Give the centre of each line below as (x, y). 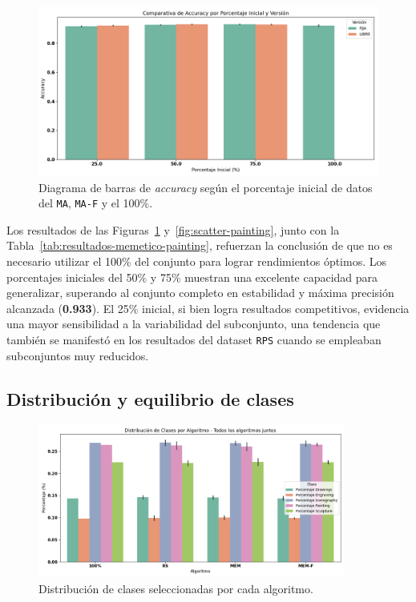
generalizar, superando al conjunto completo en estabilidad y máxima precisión (200, 293)
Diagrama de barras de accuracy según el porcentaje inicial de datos (206, 187)
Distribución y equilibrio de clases (150, 398)
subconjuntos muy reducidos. (78, 355)
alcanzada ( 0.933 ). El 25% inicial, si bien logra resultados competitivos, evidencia (208, 308)
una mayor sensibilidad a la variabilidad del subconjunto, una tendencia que (194, 324)
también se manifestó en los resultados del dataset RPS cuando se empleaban (194, 339)
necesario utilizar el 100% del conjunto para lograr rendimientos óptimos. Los (197, 261)
